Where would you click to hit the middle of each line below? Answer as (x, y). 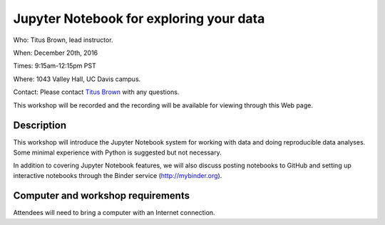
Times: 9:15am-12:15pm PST (55, 66)
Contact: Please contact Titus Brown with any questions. (96, 92)
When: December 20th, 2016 (56, 53)
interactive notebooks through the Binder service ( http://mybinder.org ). (118, 175)
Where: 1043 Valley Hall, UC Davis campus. (77, 79)
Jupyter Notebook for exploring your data (139, 19)
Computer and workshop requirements (102, 196)
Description (40, 126)
